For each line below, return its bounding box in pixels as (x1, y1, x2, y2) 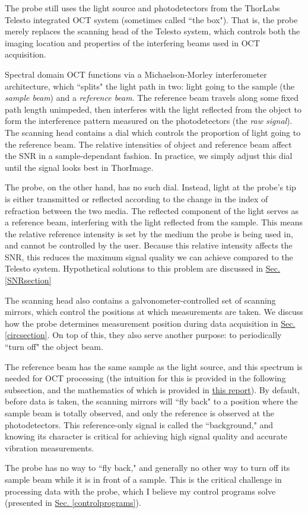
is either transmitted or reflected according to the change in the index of (5, 192, 268, 205)
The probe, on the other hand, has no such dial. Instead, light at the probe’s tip (5, 181, 296, 193)
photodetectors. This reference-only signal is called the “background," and (5, 418, 274, 431)
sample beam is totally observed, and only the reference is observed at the (5, 407, 274, 419)
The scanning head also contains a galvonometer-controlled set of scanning (5, 294, 276, 306)
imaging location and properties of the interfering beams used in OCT (5, 36, 260, 49)
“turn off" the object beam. (5, 340, 103, 353)
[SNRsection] (5, 274, 52, 286)
